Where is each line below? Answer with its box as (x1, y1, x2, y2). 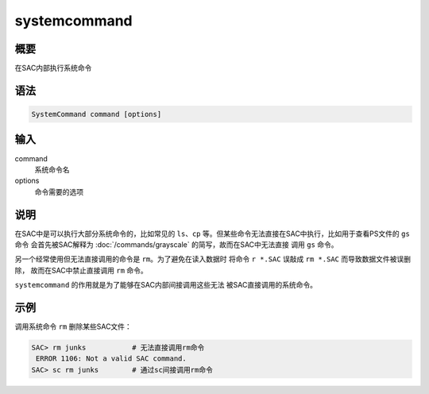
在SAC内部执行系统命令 (14, 64, 92, 73)
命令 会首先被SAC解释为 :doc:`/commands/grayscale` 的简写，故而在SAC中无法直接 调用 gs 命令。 (14, 240, 338, 249)
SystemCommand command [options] (31, 110, 162, 119)
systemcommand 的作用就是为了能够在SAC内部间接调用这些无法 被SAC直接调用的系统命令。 (14, 280, 318, 290)
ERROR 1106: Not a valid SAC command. (36, 354, 187, 363)
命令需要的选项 (34, 187, 83, 196)
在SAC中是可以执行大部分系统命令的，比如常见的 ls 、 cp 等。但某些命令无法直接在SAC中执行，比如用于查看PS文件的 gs (14, 229, 411, 238)
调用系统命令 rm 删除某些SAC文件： (14, 322, 133, 331)
